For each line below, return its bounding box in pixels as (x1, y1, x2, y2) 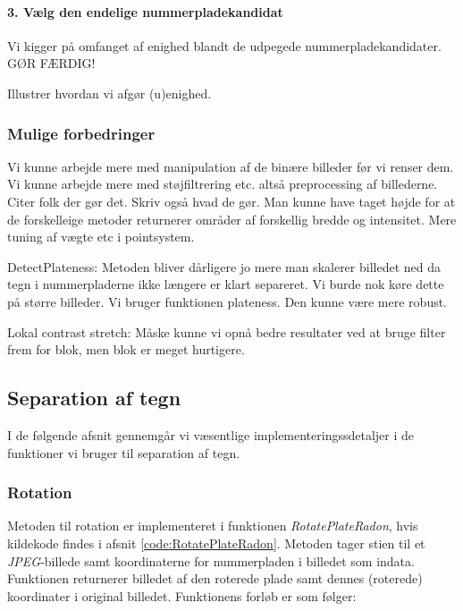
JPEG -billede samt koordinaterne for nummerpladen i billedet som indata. (7, 551, 415, 570)
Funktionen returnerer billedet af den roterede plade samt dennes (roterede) (7, 569, 423, 588)
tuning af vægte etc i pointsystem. (7, 227, 195, 246)
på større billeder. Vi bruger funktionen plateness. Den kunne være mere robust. (7, 292, 448, 310)
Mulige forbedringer (7, 122, 156, 144)
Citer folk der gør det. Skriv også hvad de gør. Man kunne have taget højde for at (7, 191, 456, 210)
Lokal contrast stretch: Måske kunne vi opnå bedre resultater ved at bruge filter (7, 322, 446, 341)
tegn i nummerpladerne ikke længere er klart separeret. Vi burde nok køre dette (7, 275, 444, 293)
